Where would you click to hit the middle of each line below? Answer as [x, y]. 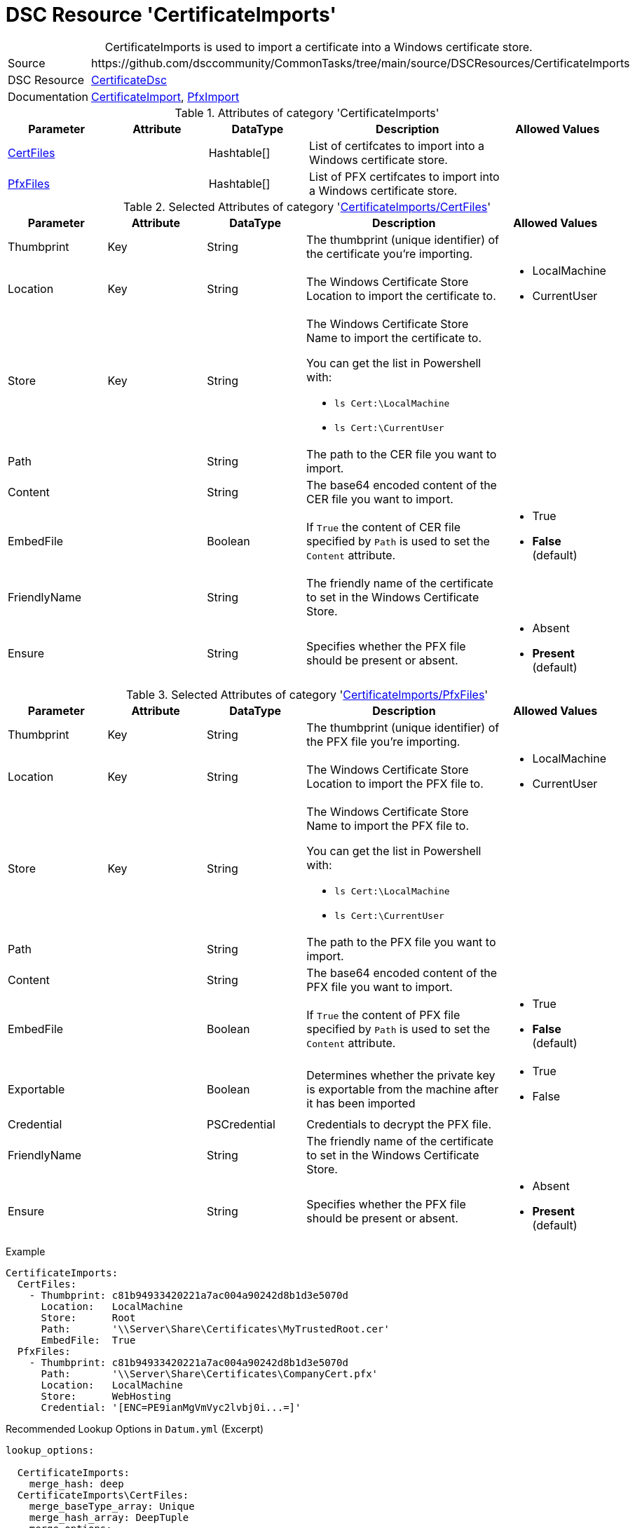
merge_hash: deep [76, 1483]
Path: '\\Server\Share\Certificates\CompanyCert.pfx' [210, 1373]
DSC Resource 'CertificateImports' [171, 15]
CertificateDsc [129, 80]
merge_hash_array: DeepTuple [109, 1517]
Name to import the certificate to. [394, 337]
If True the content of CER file [384, 527]
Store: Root [88, 1317]
